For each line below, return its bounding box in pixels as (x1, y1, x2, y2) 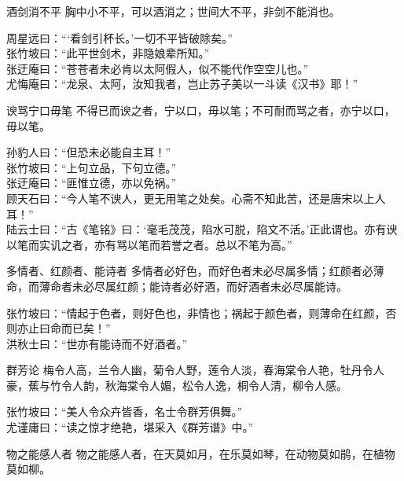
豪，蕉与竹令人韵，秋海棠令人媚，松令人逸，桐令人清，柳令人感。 (6, 376, 347, 393)
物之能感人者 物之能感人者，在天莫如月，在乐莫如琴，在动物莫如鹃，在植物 (6, 445, 395, 461)
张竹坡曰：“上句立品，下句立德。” (6, 159, 177, 175)
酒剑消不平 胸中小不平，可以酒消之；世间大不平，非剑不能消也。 (6, 3, 340, 19)
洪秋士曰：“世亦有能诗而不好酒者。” (6, 335, 188, 351)
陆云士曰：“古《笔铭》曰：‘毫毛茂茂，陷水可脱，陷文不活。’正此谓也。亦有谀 (6, 221, 398, 237)
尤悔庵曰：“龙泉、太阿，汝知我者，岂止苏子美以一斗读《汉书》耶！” (6, 75, 358, 92)
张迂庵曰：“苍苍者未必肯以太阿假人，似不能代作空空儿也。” (6, 60, 309, 76)
